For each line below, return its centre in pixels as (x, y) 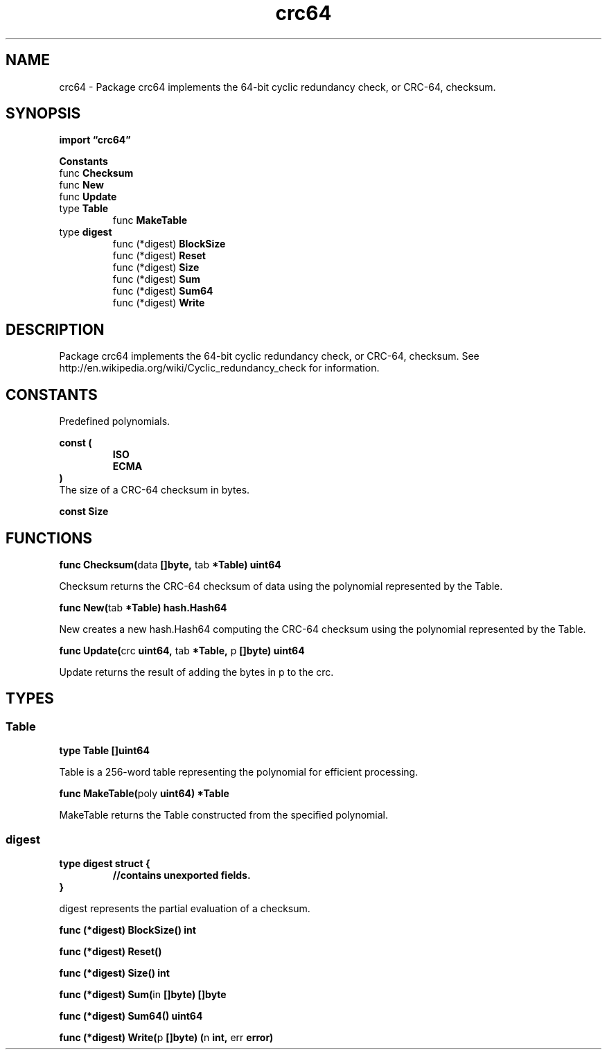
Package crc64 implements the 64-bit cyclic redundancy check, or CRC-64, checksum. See (269, 356)
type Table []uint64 (104, 751)
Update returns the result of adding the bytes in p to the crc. (196, 672)
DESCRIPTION (55, 329)
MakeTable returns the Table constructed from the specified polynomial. (224, 815)
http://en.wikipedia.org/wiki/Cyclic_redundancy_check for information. (219, 368)
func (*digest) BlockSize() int (127, 930)
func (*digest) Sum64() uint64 (131, 1015)
